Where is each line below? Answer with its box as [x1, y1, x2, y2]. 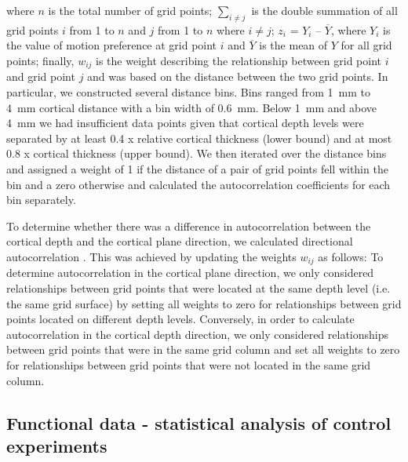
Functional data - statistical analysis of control [6, 410, 392, 435]
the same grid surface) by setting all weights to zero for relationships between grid [6, 295, 402, 311]
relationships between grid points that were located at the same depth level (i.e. [6, 280, 391, 296]
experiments [6, 433, 107, 457]
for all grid [341, 37, 392, 53]
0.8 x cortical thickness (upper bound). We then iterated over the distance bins [6, 145, 387, 162]
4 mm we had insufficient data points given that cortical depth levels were [6, 115, 364, 131]
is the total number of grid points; [48, 2, 213, 18]
